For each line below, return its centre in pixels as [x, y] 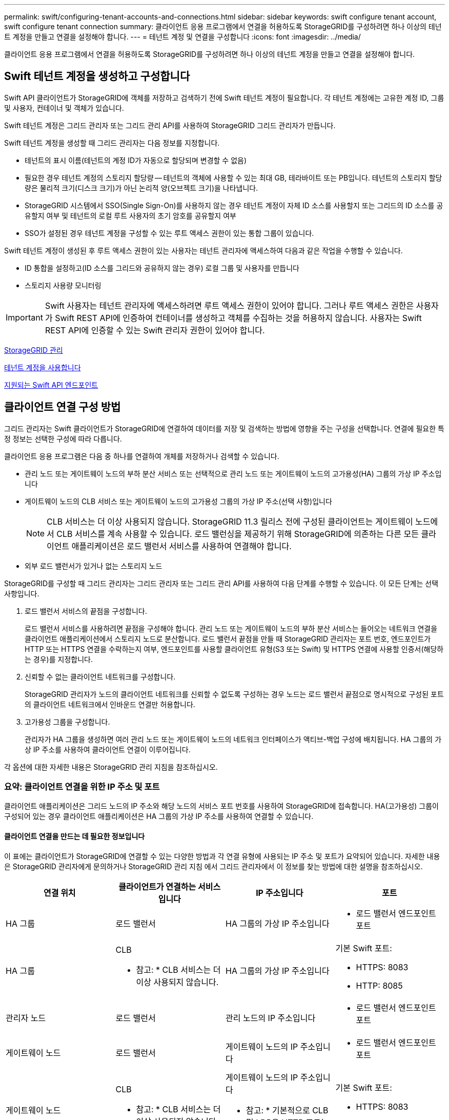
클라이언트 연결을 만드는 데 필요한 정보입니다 [75, 836]
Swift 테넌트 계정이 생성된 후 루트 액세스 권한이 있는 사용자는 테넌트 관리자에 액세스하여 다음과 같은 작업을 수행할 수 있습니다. [203, 250]
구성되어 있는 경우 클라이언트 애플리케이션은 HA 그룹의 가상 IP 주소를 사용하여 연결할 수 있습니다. [159, 816]
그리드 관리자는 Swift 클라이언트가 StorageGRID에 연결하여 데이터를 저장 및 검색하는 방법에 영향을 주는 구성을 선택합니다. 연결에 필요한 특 [224, 428]
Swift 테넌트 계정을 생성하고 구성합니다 [97, 76]
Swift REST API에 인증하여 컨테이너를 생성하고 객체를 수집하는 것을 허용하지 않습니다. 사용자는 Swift [238, 318]
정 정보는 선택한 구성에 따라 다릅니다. [63, 438]
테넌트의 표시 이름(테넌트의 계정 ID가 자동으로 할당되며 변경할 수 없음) [136, 160]
